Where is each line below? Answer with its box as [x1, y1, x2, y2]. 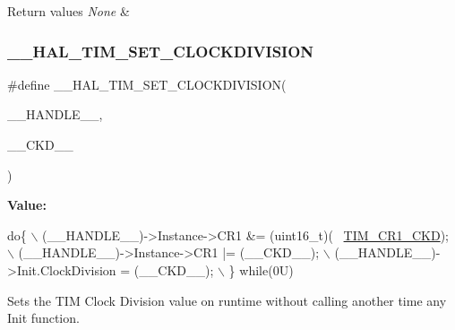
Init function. [7, 308, 80, 327]
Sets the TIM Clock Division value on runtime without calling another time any [7, 291, 447, 309]
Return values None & [7, 2, 130, 20]
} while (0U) [228, 260, 294, 279]
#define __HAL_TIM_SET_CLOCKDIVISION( [7, 74, 287, 93]
